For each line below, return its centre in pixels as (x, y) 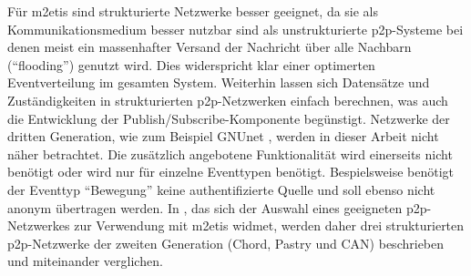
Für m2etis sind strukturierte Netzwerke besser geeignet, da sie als (193, 11)
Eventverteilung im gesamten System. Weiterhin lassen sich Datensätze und (219, 82)
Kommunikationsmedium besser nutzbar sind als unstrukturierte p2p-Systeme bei (235, 29)
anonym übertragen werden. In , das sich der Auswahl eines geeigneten (205, 207)
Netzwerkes (39, 225)
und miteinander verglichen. (85, 261)
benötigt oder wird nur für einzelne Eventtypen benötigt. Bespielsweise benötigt (231, 172)
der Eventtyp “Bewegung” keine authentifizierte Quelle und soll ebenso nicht (221, 189)
